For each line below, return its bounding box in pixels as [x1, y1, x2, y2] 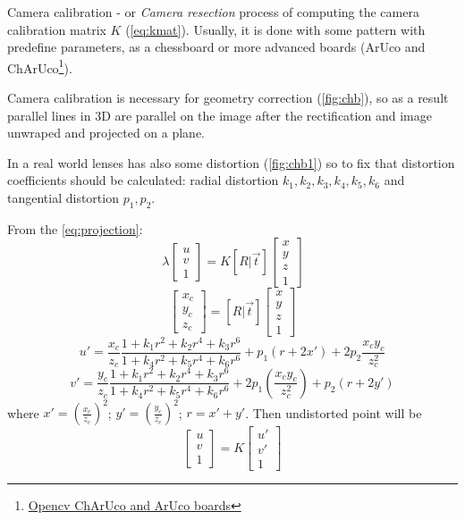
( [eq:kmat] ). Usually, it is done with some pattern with [125, 20, 426, 38]
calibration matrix [7, 20, 106, 38]
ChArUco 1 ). [7, 55, 72, 77]
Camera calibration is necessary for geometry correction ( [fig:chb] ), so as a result [7, 88, 449, 107]
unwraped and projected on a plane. [7, 123, 206, 142]
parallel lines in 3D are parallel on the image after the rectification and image [7, 105, 432, 124]
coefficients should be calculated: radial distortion [7, 171, 279, 189]
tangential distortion [7, 189, 119, 206]
